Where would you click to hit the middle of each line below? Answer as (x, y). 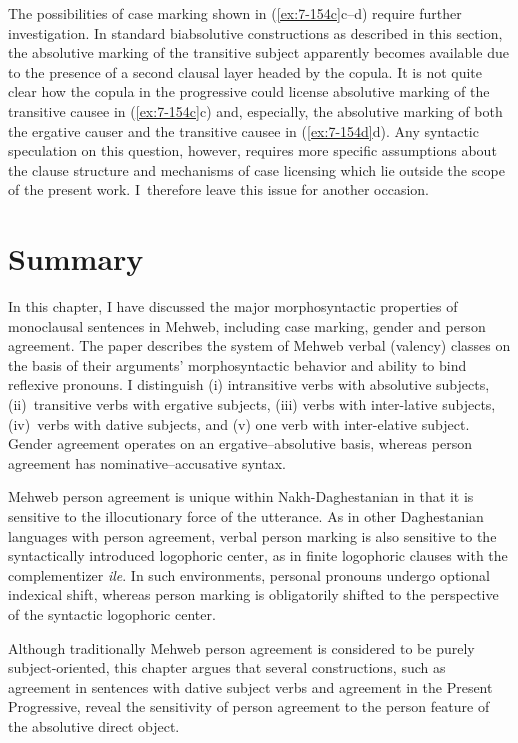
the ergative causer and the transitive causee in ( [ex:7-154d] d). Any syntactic (243, 130)
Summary (76, 258)
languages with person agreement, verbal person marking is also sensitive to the (252, 535)
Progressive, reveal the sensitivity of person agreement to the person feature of (249, 706)
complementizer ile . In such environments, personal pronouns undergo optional (249, 574)
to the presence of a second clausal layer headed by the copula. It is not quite (245, 71)
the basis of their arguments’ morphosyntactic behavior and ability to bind (237, 364)
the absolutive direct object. (94, 725)
